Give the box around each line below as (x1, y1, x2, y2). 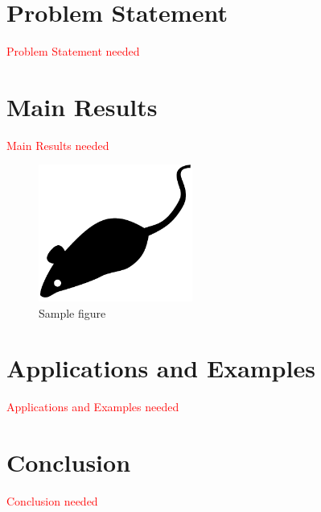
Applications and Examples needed (6, 398, 179, 415)
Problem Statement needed (6, 43, 140, 60)
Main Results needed (6, 136, 109, 153)
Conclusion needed (6, 493, 98, 510)
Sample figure (39, 304, 106, 321)
